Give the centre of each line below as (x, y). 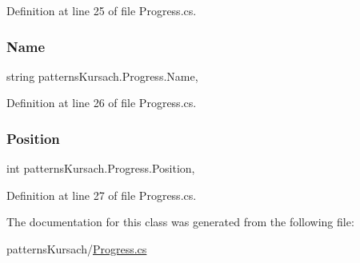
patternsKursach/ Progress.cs (77, 249)
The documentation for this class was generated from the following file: (180, 222)
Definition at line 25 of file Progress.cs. (102, 10)
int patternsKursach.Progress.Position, (101, 168)
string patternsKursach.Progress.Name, (102, 76)
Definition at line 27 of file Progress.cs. (102, 195)
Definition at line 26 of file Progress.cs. (102, 103)
